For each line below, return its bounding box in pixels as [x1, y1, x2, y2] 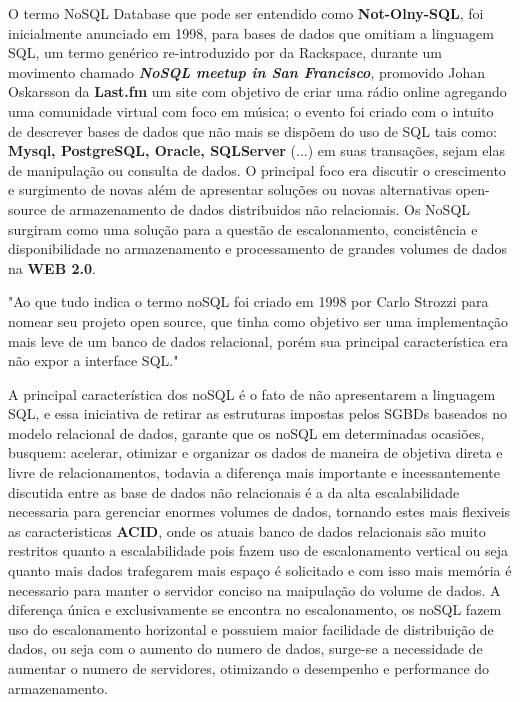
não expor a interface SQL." [8, 350, 179, 371]
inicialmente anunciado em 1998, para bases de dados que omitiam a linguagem [8, 22, 494, 43]
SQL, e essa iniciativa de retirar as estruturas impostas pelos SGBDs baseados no [8, 403, 508, 424]
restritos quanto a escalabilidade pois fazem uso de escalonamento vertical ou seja [8, 540, 508, 561]
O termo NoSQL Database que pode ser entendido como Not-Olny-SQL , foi [8, 3, 484, 23]
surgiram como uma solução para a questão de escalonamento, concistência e [8, 218, 478, 239]
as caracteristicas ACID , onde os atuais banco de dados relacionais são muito [8, 520, 486, 541]
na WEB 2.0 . [8, 257, 96, 278]
